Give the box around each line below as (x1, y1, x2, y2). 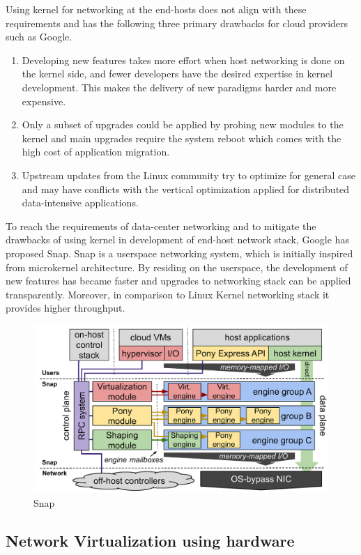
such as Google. (6, 29, 72, 44)
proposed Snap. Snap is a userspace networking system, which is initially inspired (6, 245, 353, 260)
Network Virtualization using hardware (6, 529, 295, 551)
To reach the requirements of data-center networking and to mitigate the (6, 218, 316, 233)
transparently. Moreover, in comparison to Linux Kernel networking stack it (6, 287, 330, 301)
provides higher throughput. (6, 301, 125, 315)
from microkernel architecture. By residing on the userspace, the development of (6, 259, 348, 274)
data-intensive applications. (22, 195, 139, 210)
